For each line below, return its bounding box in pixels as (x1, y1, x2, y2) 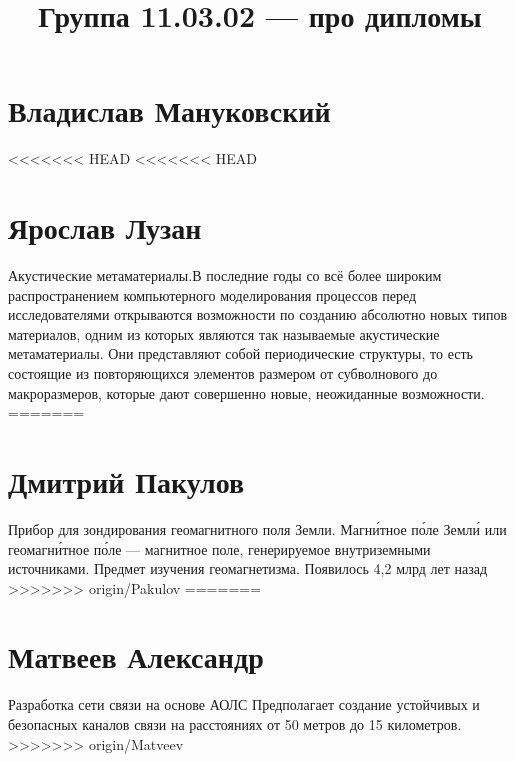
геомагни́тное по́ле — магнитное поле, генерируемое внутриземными (8, 538, 431, 559)
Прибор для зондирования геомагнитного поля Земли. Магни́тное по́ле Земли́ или (8, 518, 507, 539)
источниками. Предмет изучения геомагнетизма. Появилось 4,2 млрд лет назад (8, 558, 488, 579)
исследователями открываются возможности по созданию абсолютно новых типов (8, 304, 507, 325)
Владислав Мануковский (8, 90, 331, 131)
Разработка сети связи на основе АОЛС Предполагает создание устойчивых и (8, 694, 480, 715)
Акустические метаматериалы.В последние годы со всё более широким (8, 265, 442, 286)
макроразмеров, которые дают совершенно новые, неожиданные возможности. (8, 382, 485, 403)
